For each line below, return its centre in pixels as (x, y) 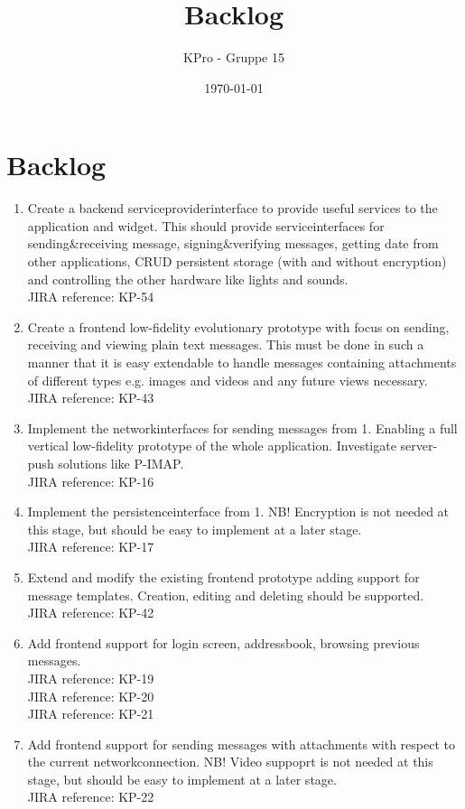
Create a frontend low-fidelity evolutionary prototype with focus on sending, (238, 326)
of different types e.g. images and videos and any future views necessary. (228, 380)
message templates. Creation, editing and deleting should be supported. (226, 595)
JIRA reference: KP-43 (91, 398)
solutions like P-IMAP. (121, 463)
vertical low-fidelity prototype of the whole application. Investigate (212, 446)
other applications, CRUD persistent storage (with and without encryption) (237, 261)
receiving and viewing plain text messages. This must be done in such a (226, 344)
